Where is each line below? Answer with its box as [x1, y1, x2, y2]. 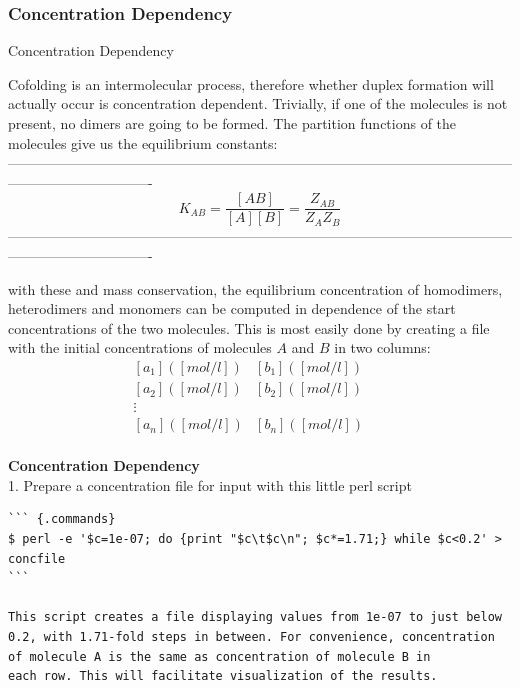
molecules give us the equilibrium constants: [8, 132, 278, 153]
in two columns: [334, 337, 431, 358]
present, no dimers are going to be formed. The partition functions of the [8, 113, 457, 133]
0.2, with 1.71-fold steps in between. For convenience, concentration [8, 629, 495, 644]
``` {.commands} [8, 512, 116, 527]
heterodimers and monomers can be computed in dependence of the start [8, 298, 456, 319]
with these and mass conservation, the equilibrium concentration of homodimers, [8, 278, 503, 299]
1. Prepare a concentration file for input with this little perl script [8, 474, 412, 495]
